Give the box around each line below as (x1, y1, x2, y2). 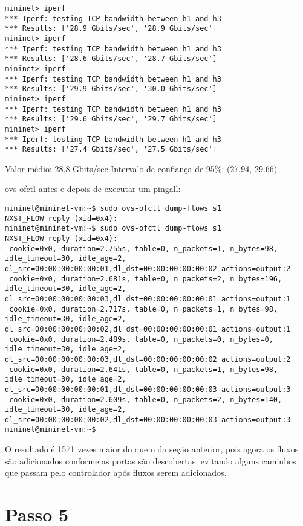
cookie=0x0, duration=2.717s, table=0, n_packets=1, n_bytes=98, (9, 304, 278, 313)
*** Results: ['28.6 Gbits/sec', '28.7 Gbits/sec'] (5, 54, 217, 63)
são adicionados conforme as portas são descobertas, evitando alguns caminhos (5, 454, 296, 467)
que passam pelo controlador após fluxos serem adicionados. (5, 466, 227, 479)
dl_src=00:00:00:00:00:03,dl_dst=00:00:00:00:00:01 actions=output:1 (5, 294, 291, 303)
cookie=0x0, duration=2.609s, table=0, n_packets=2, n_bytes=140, (9, 395, 282, 404)
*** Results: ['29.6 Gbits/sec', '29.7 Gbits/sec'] (5, 115, 217, 124)
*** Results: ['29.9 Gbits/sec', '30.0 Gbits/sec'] (5, 85, 217, 94)
